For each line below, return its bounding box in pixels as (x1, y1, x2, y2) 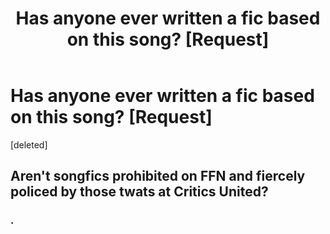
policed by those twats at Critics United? (10, 183, 269, 201)
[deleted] (10, 138, 48, 151)
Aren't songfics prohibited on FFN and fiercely (10, 168, 306, 185)
